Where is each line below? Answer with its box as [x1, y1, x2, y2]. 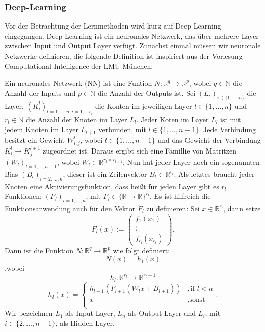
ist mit [220, 114, 241, 124]
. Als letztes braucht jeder [174, 168, 255, 179]
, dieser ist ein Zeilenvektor [63, 168, 147, 179]
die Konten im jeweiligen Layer [95, 100, 192, 111]
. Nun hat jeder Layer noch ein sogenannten [123, 156, 260, 167]
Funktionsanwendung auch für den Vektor [5, 202, 136, 213]
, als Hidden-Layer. [55, 318, 115, 328]
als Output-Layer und [128, 308, 196, 318]
